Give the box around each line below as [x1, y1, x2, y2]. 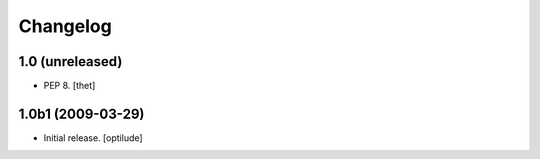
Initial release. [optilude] [43, 131, 144, 144]
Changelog [18, 15, 112, 37]
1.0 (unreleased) [18, 53, 123, 70]
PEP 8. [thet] [43, 80, 96, 92]
